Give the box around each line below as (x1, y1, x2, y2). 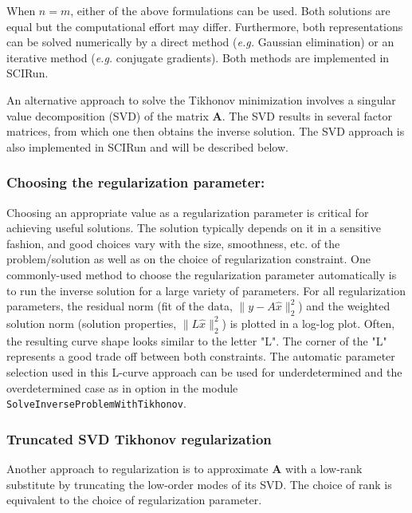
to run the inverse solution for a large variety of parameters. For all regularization (6, 282, 406, 298)
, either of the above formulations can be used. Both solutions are (70, 2, 390, 18)
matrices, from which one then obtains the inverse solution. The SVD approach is (6, 123, 405, 140)
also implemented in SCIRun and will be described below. (6, 138, 288, 155)
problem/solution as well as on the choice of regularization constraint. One (6, 251, 371, 267)
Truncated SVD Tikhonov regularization (6, 428, 272, 448)
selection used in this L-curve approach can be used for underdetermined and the (6, 363, 402, 380)
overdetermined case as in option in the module (6, 379, 238, 396)
